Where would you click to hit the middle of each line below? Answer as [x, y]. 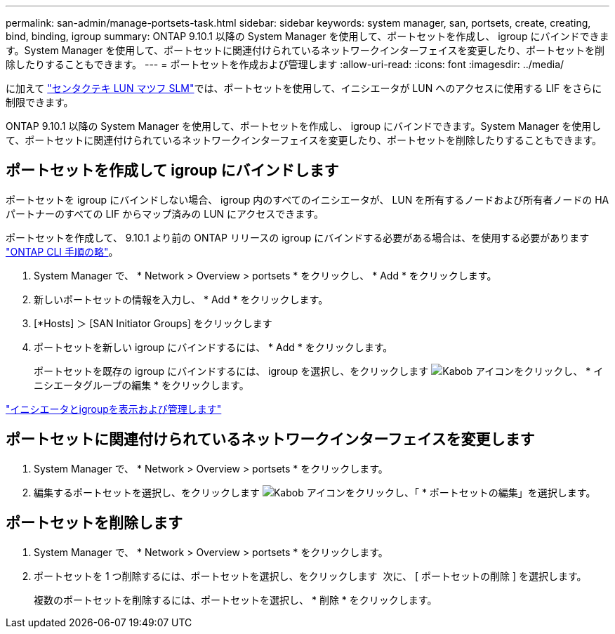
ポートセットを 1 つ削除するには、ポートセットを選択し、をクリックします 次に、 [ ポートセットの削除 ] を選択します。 [310, 576]
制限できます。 [40, 102]
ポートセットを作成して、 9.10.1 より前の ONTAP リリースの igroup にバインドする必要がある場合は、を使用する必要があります [298, 237]
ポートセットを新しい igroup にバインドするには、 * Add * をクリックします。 [213, 347]
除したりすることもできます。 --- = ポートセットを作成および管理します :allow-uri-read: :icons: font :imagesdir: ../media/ [285, 64]
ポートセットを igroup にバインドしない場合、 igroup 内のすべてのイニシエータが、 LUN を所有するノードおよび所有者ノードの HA [307, 199]
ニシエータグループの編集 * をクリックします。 [141, 385]
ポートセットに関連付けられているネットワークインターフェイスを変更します [270, 440]
